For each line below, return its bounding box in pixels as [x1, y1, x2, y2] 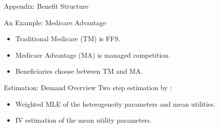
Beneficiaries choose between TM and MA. [15, 66, 143, 76]
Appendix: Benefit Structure [4, 1, 89, 11]
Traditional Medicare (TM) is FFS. [15, 33, 121, 44]
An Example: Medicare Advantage [4, 17, 106, 27]
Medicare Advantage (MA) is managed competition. [15, 49, 171, 60]
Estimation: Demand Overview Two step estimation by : [4, 82, 172, 92]
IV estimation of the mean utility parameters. [15, 115, 152, 125]
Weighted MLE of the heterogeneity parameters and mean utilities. [15, 98, 216, 109]
